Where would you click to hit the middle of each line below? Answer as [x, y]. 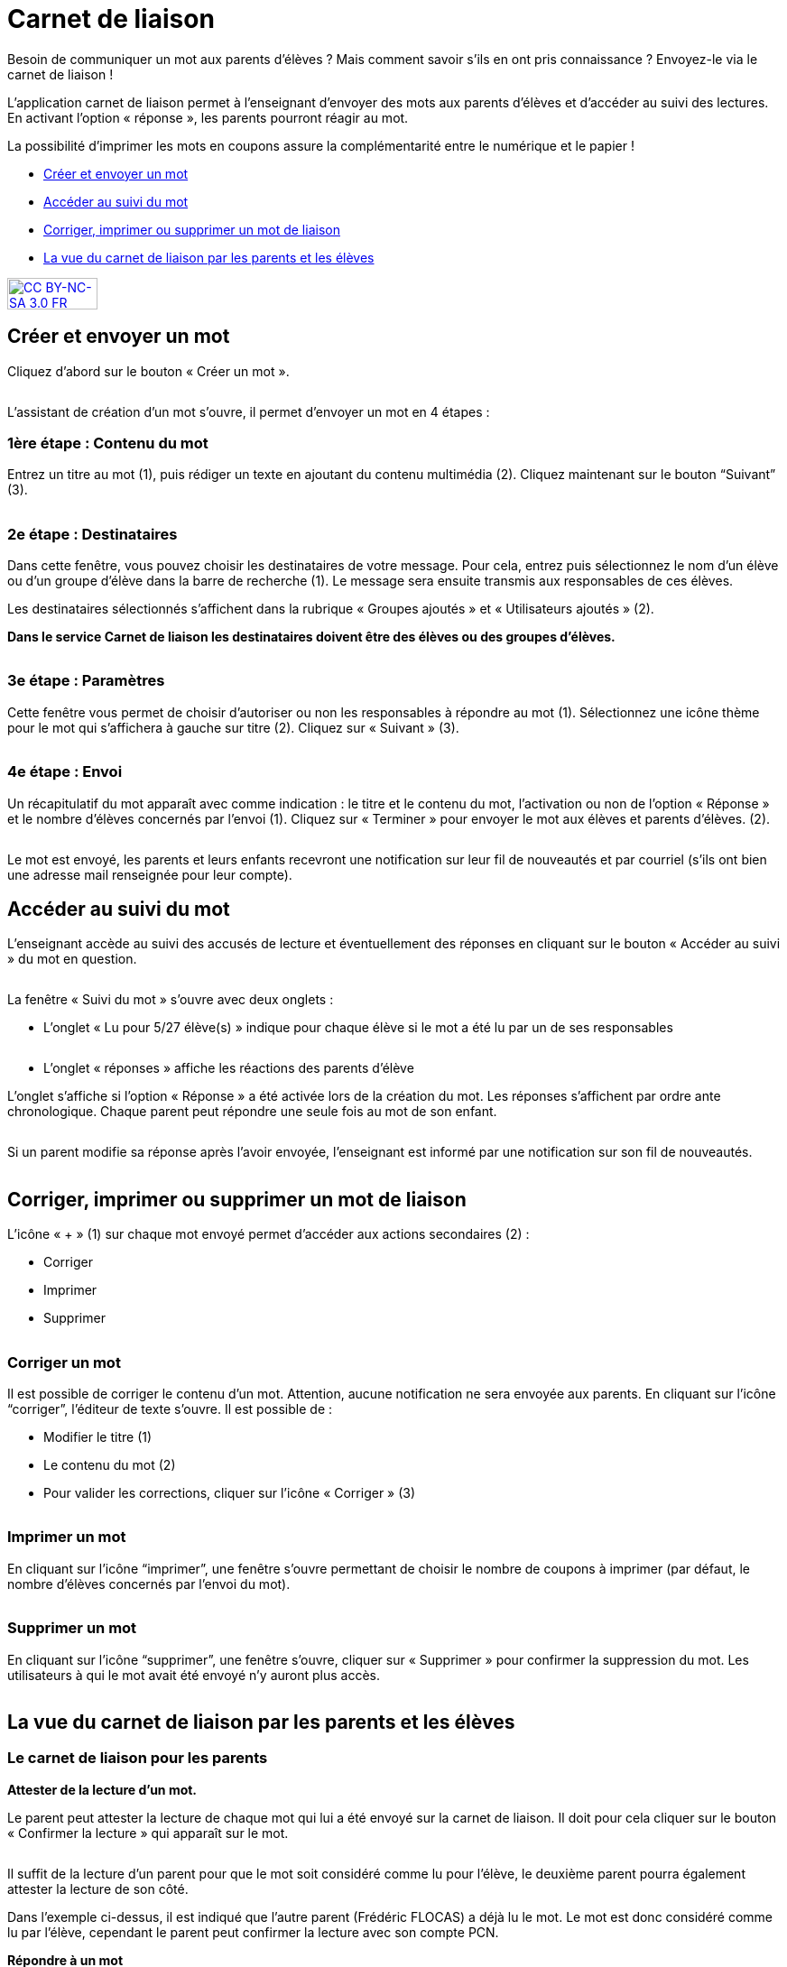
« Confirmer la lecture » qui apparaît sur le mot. [148, 1833]
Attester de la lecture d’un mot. [102, 1789]
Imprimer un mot [67, 1537]
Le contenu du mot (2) [110, 1465]
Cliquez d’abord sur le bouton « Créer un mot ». [148, 371]
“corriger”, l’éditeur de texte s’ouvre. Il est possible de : [170, 1409]
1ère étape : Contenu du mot [108, 443]
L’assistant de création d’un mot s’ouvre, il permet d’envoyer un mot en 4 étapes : [249, 411]
